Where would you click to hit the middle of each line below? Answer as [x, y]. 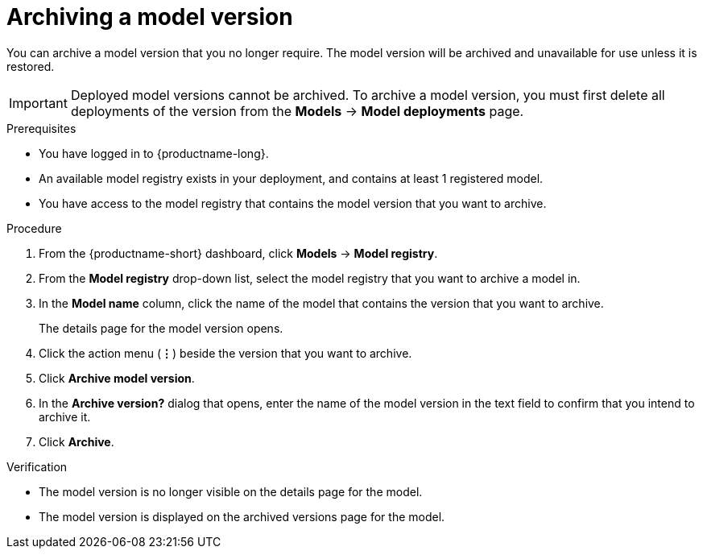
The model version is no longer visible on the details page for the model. [231, 491]
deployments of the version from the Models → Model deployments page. [297, 111]
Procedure [34, 228]
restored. [31, 66]
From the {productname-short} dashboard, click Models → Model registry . [238, 253]
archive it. [65, 416]
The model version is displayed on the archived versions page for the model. [242, 516]
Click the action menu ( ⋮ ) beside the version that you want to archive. [225, 353]
